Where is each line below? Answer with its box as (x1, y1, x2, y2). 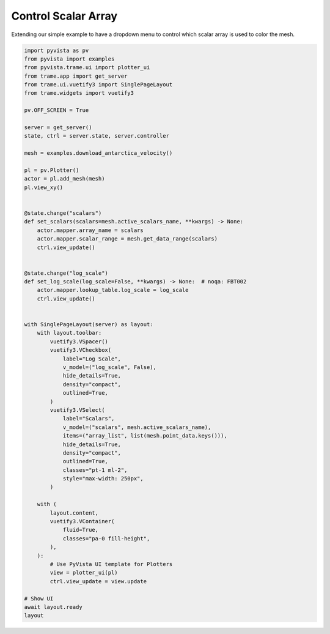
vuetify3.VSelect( (50, 406, 105, 413)
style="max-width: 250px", (62, 475, 144, 482)
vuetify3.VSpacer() (50, 338, 108, 345)
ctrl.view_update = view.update (50, 578, 147, 584)
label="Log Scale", (62, 355, 122, 362)
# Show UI (24, 595, 54, 602)
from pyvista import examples (24, 55, 115, 62)
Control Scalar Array (11, 9, 118, 23)
